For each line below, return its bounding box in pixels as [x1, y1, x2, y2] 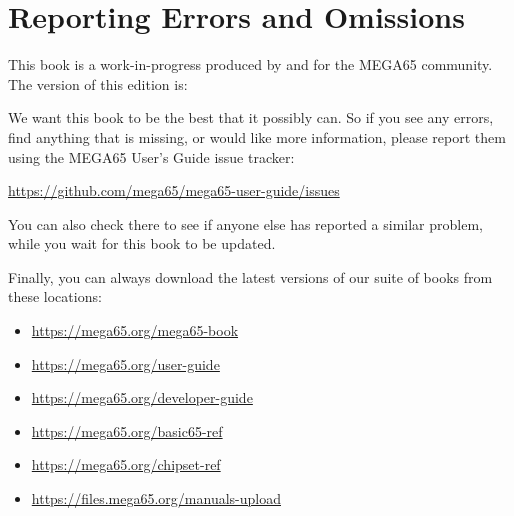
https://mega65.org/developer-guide [31, 387, 253, 408]
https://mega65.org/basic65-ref [31, 420, 223, 441]
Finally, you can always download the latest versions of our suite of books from [8, 266, 493, 287]
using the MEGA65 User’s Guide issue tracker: [8, 146, 295, 167]
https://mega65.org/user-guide [31, 353, 220, 374]
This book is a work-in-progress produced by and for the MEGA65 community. [8, 54, 493, 75]
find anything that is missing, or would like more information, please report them [8, 126, 506, 147]
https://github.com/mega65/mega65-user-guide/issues [8, 180, 340, 201]
